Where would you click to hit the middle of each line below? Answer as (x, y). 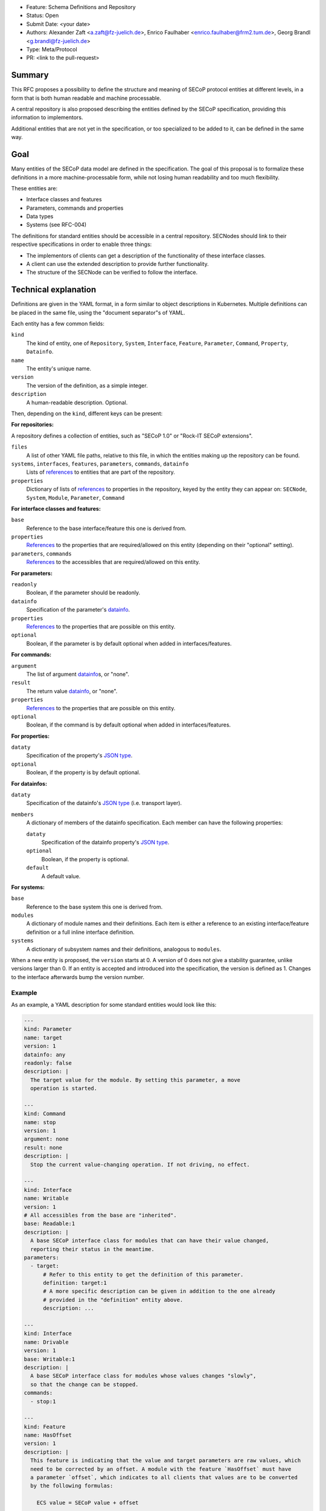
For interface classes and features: (56, 508)
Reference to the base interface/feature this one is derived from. (106, 528)
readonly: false (48, 1063)
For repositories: (33, 425)
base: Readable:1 (50, 1224)
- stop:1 (43, 1401)
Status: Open (43, 16)
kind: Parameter (48, 1029)
